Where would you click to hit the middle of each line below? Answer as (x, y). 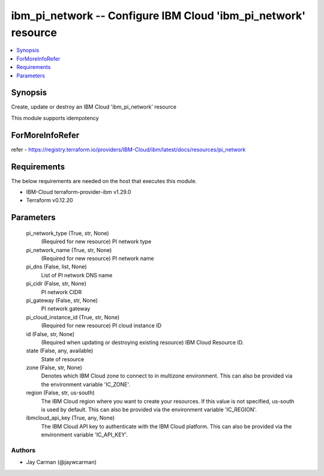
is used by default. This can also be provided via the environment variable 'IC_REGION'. (149, 410)
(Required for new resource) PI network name (97, 258)
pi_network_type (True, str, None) (67, 233)
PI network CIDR (61, 292)
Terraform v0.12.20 (49, 200)
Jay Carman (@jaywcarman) (61, 462)
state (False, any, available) (60, 351)
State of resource (63, 359)
